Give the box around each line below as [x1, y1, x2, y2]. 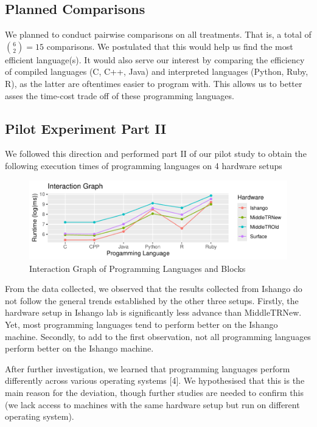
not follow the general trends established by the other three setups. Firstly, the [5, 294, 299, 307]
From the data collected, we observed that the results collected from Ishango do [5, 282, 302, 295]
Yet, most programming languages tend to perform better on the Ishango [5, 318, 278, 330]
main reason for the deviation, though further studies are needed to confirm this [5, 386, 304, 398]
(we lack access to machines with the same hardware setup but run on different [5, 398, 300, 411]
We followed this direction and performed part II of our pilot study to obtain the [5, 147, 307, 160]
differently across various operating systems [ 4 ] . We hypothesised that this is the [5, 374, 305, 387]
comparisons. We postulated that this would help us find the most [46, 40, 293, 52]
